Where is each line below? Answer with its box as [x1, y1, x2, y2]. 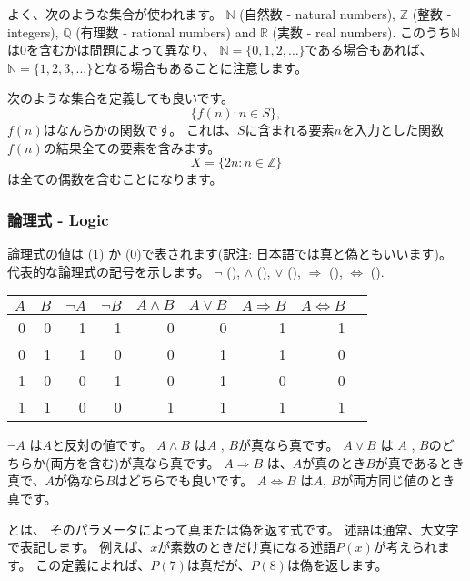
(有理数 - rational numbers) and [75, 22, 256, 41]
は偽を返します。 [286, 555, 388, 574]
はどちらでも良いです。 [115, 471, 254, 490]
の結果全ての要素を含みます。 [43, 138, 221, 157]
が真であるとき [375, 453, 465, 472]
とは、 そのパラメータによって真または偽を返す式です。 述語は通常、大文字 [7, 519, 459, 538]
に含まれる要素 [245, 119, 335, 138]
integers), [7, 22, 59, 41]
